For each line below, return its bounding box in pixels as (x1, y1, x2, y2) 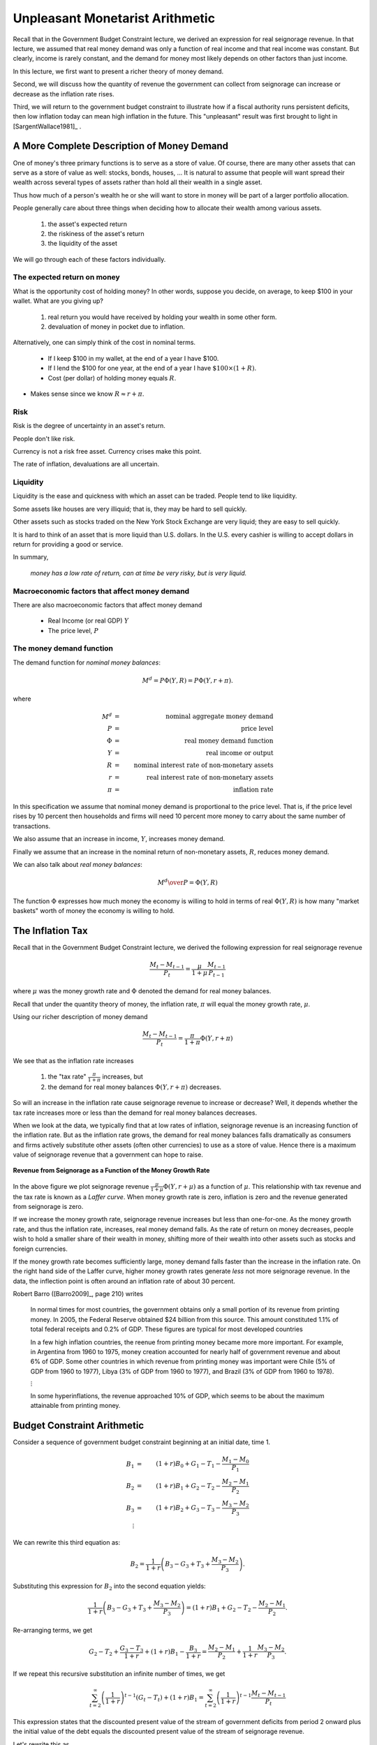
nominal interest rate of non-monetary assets (133, 762, 274, 769)
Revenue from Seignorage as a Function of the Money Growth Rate (13, 1166, 210, 1175)
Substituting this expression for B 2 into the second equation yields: (13, 1582, 206, 1591)
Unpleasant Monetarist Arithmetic (13, 10, 216, 26)
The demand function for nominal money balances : (13, 658, 161, 667)
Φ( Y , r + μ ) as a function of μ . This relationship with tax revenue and (163, 1182, 362, 1190)
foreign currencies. (13, 1245, 68, 1253)
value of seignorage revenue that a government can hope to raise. (13, 1150, 204, 1159)
